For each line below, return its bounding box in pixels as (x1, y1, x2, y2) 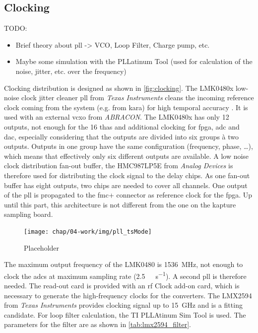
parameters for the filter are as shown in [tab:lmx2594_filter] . (4, 319, 191, 330)
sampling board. (4, 209, 53, 219)
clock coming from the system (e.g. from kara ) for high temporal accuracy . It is (4, 102, 248, 112)
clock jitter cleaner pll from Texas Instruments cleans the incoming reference (21, 92, 254, 103)
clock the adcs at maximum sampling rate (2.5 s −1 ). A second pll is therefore (4, 269, 247, 281)
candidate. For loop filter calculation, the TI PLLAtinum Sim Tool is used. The (4, 309, 246, 320)
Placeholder (24, 242, 60, 253)
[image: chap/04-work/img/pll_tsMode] (24, 228, 152, 235)
